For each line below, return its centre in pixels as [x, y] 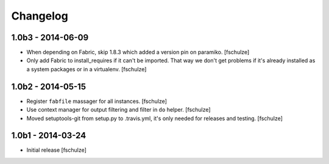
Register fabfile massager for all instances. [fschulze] [97, 101]
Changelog [40, 16]
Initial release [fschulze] [56, 150]
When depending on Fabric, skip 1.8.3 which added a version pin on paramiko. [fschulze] [138, 52]
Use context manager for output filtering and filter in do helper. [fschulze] [119, 110]
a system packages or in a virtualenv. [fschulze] [87, 69]
